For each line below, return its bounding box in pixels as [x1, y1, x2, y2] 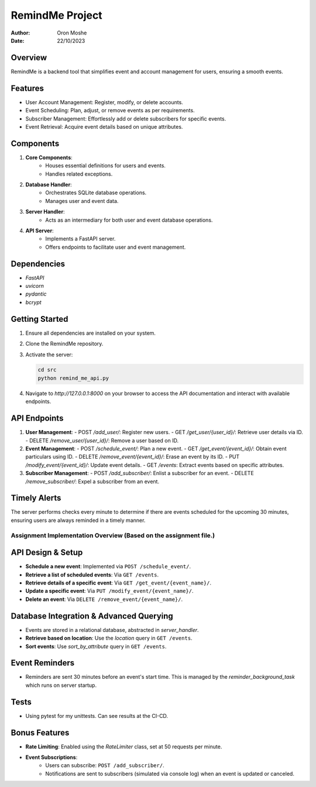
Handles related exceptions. [45, 170, 113, 177]
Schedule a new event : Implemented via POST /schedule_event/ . [25, 563, 191, 570]
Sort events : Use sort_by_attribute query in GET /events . [25, 642, 167, 649]
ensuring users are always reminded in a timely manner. [11, 517, 146, 524]
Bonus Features [11, 727, 70, 737]
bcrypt [25, 298, 42, 305]
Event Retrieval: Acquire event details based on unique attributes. [25, 123, 183, 130]
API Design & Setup [11, 548, 83, 558]
